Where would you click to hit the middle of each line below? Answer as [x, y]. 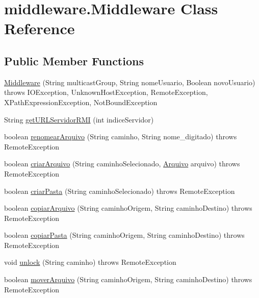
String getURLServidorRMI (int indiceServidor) [79, 119]
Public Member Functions [74, 60]
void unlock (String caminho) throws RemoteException [90, 262]
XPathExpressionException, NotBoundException [81, 102]
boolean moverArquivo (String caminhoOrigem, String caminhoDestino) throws [128, 279]
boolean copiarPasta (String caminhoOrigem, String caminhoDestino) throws [124, 235]
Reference [40, 28]
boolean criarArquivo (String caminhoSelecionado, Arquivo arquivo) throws [122, 164]
